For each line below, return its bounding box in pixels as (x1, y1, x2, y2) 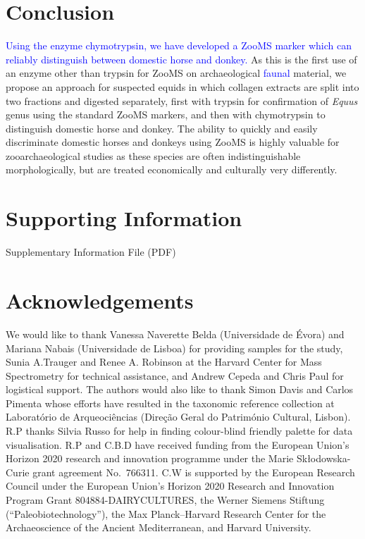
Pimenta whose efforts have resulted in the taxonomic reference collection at (6, 395, 335, 410)
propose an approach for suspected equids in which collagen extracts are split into (6, 79, 359, 94)
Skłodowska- (296, 451, 351, 466)
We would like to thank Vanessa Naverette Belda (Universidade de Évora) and (6, 326, 345, 341)
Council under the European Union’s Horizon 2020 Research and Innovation (6, 478, 335, 493)
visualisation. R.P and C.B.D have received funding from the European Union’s (6, 437, 349, 452)
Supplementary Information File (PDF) (6, 244, 176, 259)
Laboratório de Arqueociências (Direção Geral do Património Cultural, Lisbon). (6, 409, 351, 424)
